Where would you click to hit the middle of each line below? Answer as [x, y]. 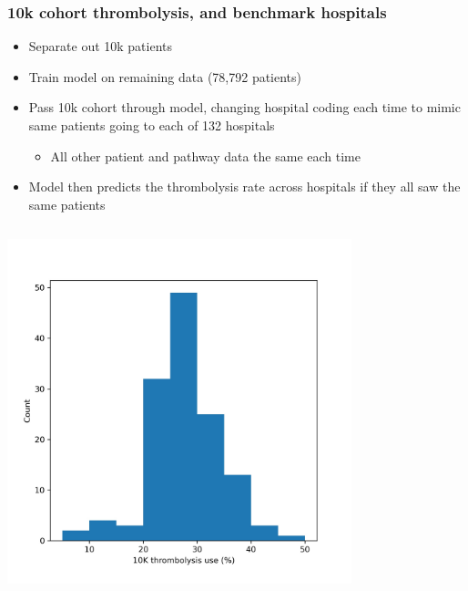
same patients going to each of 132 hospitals [152, 125]
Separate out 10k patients [101, 46]
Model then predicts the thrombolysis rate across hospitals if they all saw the [244, 187]
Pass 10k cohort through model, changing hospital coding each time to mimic [244, 107]
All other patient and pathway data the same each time [205, 156]
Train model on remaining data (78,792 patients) [165, 76]
